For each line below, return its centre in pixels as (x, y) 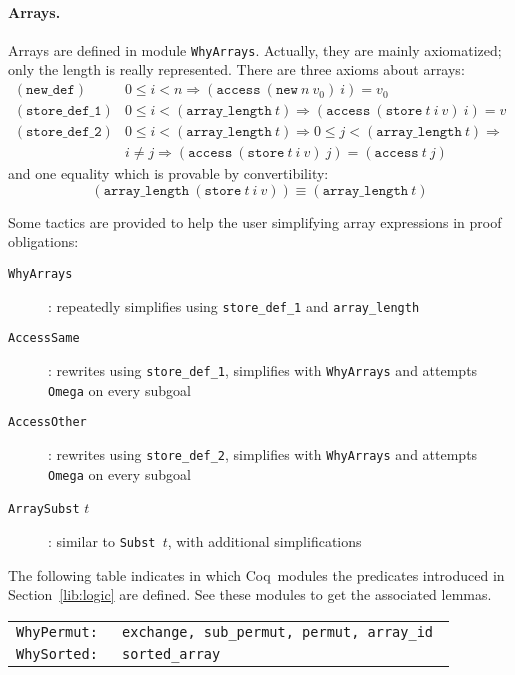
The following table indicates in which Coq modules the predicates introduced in (256, 574)
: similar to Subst (102, 540)
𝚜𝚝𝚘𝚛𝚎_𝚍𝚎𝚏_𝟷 (64, 111)
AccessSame (44, 338)
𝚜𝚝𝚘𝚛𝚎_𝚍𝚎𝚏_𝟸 (64, 132)
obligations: (43, 241)
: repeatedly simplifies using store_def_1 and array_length (234, 305)
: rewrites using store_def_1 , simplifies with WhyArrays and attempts (263, 369)
